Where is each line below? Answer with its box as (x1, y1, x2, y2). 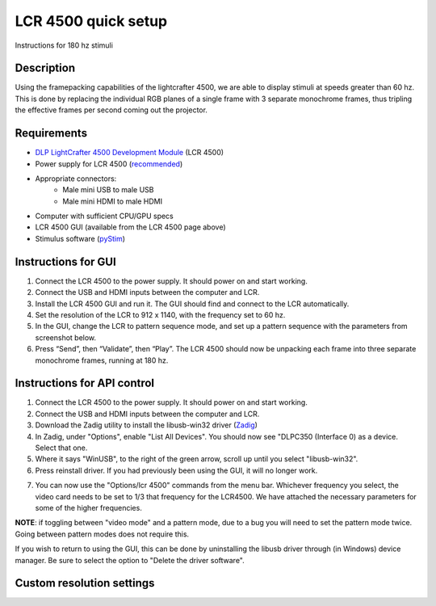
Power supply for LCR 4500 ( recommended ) (35, 158, 183, 169)
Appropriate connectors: (35, 174, 117, 183)
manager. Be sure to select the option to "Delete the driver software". (15, 555, 245, 565)
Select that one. (35, 443, 88, 452)
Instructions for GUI (15, 255, 116, 268)
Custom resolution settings (15, 576, 155, 590)
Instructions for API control (15, 377, 155, 390)
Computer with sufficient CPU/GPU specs (35, 211, 174, 221)
